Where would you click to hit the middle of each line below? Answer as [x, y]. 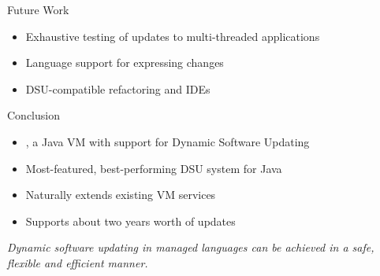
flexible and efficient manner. [78, 262]
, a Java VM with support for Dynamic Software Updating [168, 141]
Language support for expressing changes [125, 63]
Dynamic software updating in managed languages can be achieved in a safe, [191, 247]
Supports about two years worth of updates [130, 221]
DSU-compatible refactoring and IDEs [118, 88]
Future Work [38, 9]
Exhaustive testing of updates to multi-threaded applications [173, 36]
